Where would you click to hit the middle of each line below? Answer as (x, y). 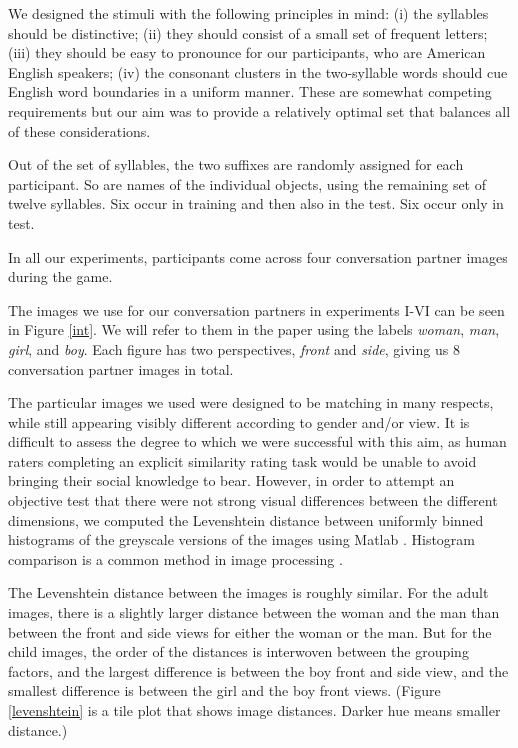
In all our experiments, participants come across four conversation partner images (258, 256)
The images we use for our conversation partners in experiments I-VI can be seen (256, 309)
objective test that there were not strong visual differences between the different (253, 500)
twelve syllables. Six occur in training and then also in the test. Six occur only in (256, 203)
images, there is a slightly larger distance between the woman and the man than (254, 612)
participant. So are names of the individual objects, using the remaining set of (247, 183)
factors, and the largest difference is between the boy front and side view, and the (258, 670)
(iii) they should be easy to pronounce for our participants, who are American (247, 52)
